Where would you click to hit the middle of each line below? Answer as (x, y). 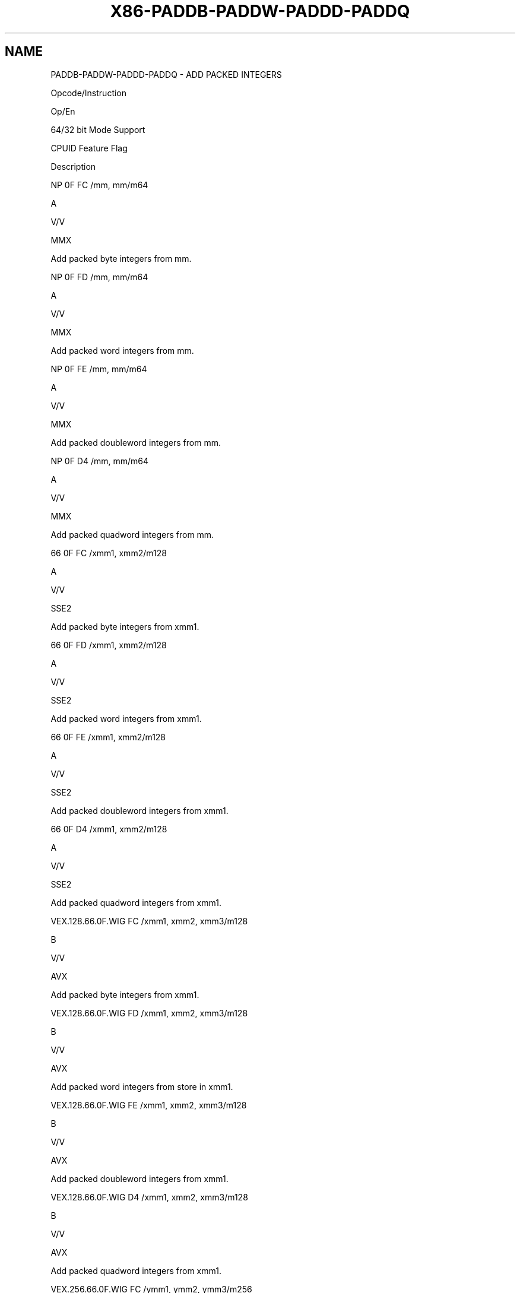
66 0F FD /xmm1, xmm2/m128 (109, 645)
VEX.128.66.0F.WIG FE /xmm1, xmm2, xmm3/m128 (149, 1105)
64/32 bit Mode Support (98, 129)
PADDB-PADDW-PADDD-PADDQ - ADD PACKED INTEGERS (166, 74)
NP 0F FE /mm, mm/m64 (99, 369)
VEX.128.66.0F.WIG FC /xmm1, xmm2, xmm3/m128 (149, 921)
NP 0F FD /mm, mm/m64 (99, 277)
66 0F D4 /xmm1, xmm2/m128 (109, 829)
